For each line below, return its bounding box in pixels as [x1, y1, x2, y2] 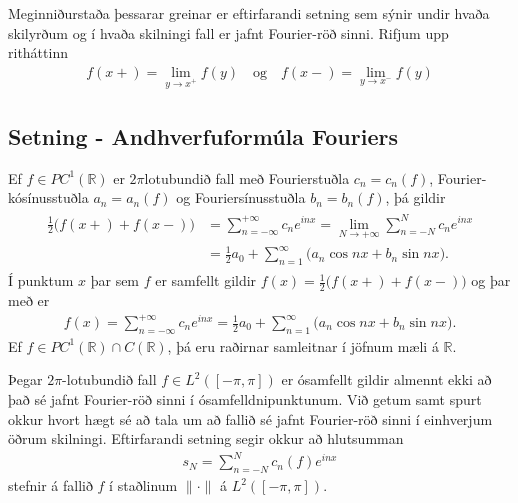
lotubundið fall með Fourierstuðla [144, 167, 350, 188]
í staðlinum [109, 475, 178, 496]
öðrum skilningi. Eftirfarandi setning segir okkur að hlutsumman [8, 428, 404, 449]
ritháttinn [8, 42, 68, 63]
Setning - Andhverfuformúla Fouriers [8, 120, 398, 151]
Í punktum [8, 270, 74, 291]
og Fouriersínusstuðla [176, 187, 306, 208]
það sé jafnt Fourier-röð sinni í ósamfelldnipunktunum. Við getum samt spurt [8, 389, 482, 410]
